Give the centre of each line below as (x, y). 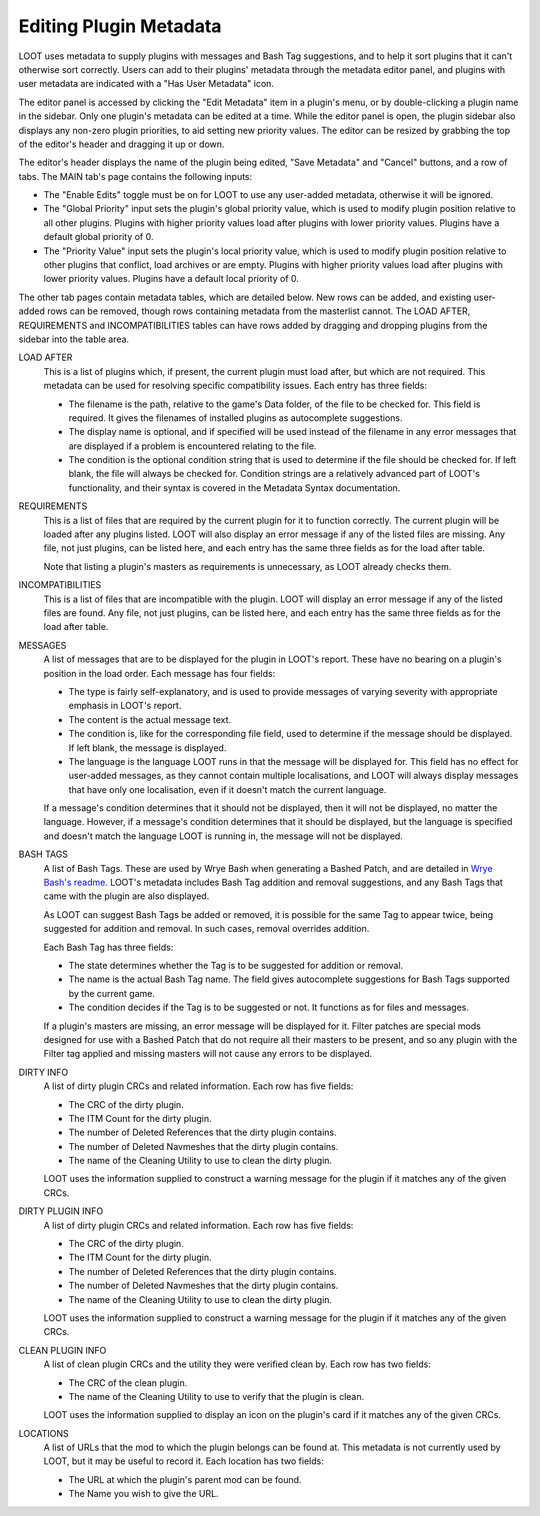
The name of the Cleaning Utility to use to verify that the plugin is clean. (216, 1396)
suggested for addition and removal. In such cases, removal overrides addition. (206, 929)
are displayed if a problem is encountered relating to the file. (192, 446)
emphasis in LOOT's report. (125, 706)
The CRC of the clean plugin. (128, 1382)
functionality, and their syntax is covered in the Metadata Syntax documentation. (234, 487)
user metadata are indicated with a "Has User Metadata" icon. (146, 84)
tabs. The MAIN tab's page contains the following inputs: (135, 176)
